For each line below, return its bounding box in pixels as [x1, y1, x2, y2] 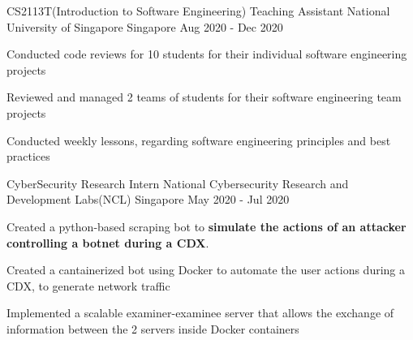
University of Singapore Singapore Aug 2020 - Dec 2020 [6, 18, 283, 35]
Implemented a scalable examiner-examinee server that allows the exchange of [6, 304, 394, 321]
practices [6, 148, 50, 165]
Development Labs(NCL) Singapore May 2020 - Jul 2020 [6, 191, 290, 208]
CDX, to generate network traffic [6, 277, 170, 294]
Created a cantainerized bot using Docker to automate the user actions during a [6, 261, 405, 278]
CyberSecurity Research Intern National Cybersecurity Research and [6, 174, 349, 192]
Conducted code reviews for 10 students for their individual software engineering [6, 45, 407, 62]
